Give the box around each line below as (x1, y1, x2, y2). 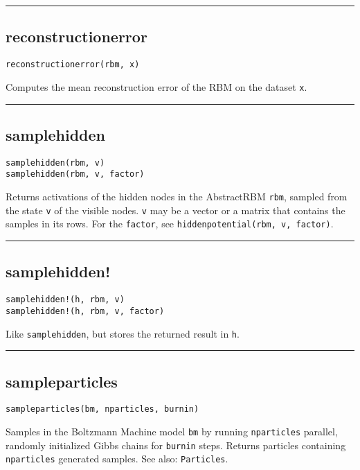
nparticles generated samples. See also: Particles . (6, 451, 228, 466)
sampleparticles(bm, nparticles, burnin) (6, 404, 199, 415)
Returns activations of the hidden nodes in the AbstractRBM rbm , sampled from (6, 189, 348, 204)
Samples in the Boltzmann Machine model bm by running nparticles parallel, (6, 424, 338, 439)
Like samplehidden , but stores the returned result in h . (6, 326, 240, 340)
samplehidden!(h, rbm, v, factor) (6, 306, 165, 316)
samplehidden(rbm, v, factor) (6, 169, 145, 180)
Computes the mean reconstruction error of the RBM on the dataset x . (6, 79, 307, 94)
